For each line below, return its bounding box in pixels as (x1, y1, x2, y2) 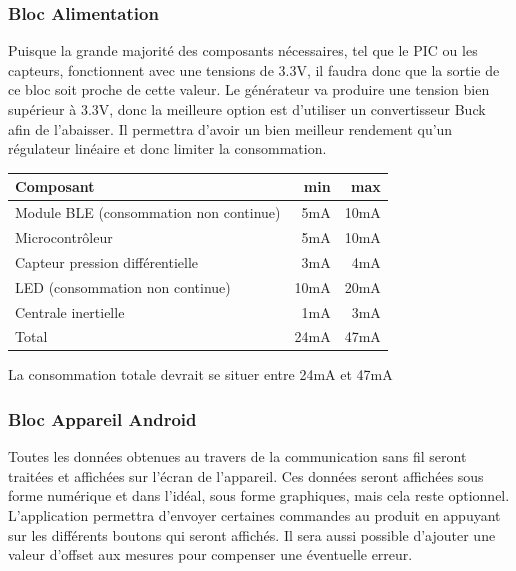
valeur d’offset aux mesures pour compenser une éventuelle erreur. (8, 544, 413, 565)
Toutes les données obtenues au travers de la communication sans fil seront (8, 446, 467, 467)
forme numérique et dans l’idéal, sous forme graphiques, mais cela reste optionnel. (8, 485, 510, 506)
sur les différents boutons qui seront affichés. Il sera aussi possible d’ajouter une (8, 524, 496, 545)
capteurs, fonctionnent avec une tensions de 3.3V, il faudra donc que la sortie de (8, 59, 500, 80)
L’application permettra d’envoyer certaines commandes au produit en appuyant (8, 505, 501, 526)
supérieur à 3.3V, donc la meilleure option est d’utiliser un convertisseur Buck (8, 99, 486, 119)
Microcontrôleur (15, 226, 113, 247)
